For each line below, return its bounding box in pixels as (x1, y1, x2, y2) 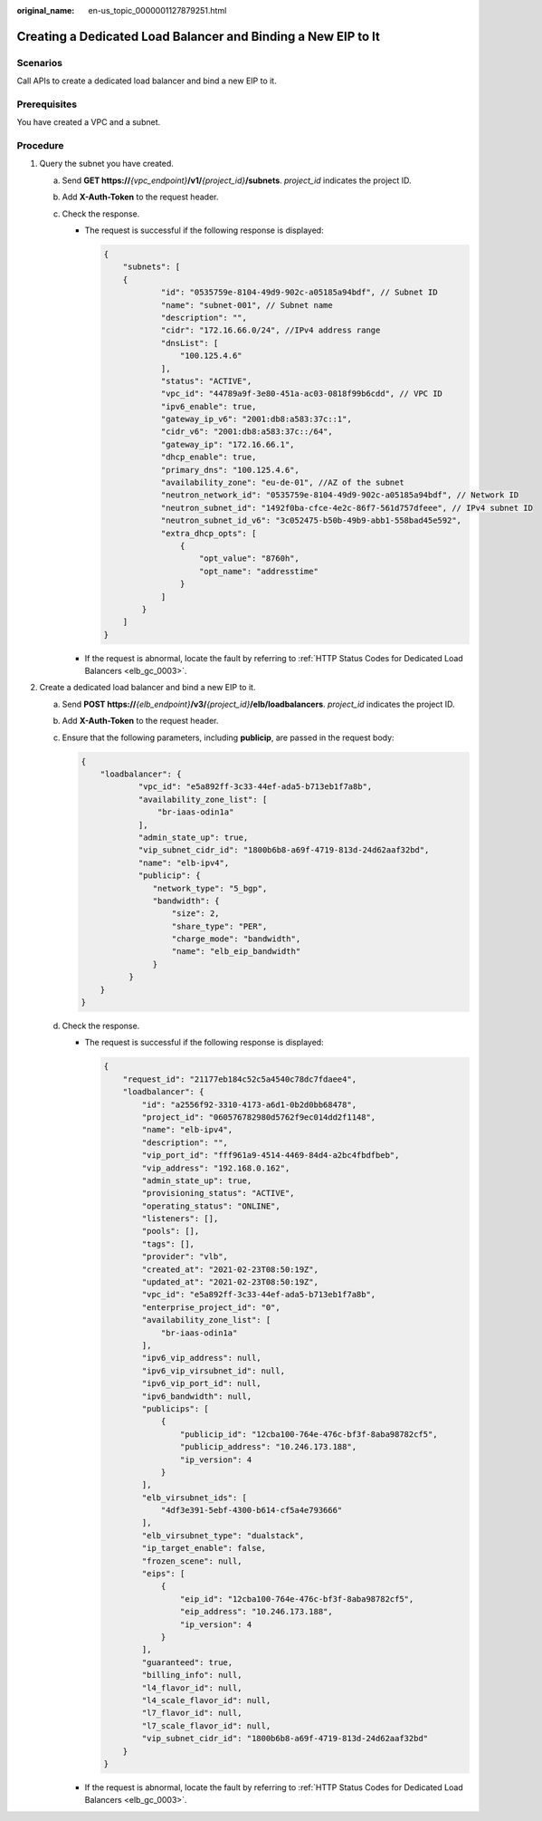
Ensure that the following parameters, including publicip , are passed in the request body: (62, 732, 395, 743)
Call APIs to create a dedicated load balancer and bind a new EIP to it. (16, 75, 277, 86)
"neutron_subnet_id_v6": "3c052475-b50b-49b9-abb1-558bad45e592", (160, 515, 461, 525)
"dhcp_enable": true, (160, 452, 257, 462)
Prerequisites (16, 98, 77, 111)
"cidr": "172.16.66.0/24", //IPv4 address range (160, 325, 381, 335)
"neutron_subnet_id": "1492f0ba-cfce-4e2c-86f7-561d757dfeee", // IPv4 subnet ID (160, 503, 534, 513)
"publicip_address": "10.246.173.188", (179, 1441, 357, 1452)
